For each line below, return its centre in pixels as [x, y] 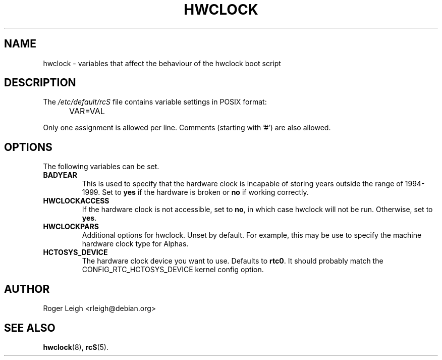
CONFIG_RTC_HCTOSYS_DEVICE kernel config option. [173, 270]
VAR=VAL [87, 111]
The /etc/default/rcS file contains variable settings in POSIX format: [155, 102]
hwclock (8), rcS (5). [76, 347]
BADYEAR [60, 175]
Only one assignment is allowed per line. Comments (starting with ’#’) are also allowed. [187, 128]
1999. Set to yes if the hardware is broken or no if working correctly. [195, 192]
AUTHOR [27, 289]
